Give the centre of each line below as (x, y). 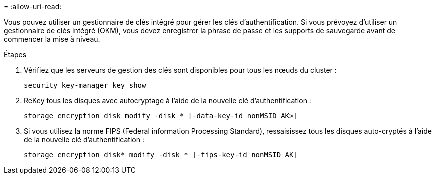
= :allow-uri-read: (33, 7)
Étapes (15, 55)
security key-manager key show (85, 85)
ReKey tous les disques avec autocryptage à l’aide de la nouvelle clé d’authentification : (168, 100)
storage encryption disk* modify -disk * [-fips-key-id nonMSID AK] (161, 155)
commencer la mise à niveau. (52, 39)
